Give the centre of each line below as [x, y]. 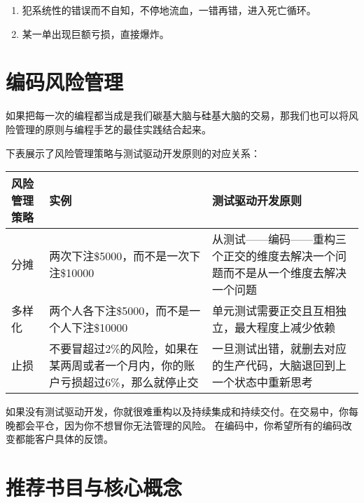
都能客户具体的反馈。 [64, 439]
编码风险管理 [65, 82]
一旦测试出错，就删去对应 [280, 349]
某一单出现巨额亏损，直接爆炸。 [96, 33]
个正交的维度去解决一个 [274, 256]
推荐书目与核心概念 [94, 487]
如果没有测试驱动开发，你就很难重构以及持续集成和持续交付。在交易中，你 [177, 411]
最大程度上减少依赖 [285, 328]
